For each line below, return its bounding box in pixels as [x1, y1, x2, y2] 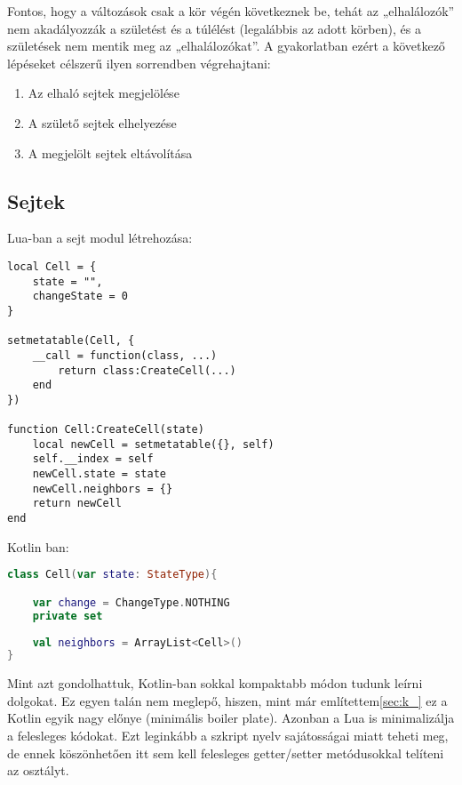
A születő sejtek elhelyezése [28, 113, 177, 132]
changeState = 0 [32, 290, 129, 303]
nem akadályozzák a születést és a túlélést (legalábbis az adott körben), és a [7, 19, 421, 37]
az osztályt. [7, 761, 69, 780]
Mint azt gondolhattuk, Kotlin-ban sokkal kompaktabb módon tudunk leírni [7, 674, 423, 693]
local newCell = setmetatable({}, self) [32, 437, 275, 451]
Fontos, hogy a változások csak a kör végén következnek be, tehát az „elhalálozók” [7, 2, 455, 20]
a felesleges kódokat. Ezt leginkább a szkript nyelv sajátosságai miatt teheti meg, [7, 726, 449, 745]
